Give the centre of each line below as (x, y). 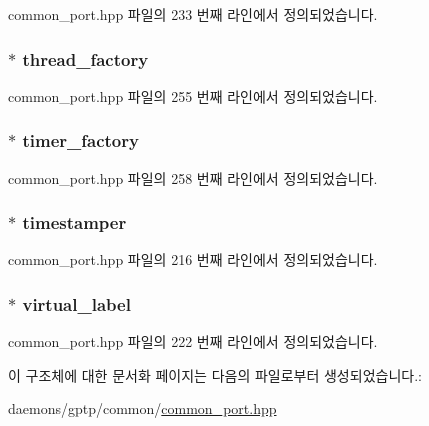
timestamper (74, 222)
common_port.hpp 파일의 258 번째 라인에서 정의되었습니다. (193, 177)
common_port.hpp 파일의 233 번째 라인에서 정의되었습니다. (193, 14)
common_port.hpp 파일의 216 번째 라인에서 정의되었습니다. (193, 259)
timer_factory (80, 140)
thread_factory (85, 58)
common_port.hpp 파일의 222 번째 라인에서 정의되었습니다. (193, 341)
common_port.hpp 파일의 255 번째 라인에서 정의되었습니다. (193, 95)
